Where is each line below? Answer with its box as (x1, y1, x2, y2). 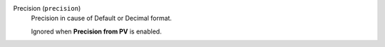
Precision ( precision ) (13, 4, 81, 12)
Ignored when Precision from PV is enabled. (31, 27, 162, 36)
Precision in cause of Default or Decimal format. (31, 14, 173, 23)
